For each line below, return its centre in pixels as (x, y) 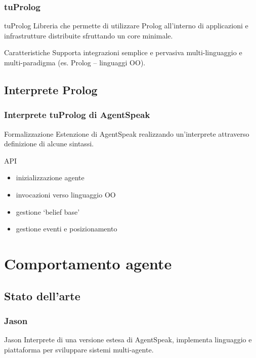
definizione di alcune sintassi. (49, 144)
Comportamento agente (88, 263)
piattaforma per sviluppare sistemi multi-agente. (79, 349)
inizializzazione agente (50, 177)
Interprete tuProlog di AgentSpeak (77, 115)
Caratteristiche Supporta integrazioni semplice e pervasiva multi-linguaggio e (123, 52)
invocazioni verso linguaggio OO (66, 194)
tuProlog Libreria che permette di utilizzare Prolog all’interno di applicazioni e (126, 26)
